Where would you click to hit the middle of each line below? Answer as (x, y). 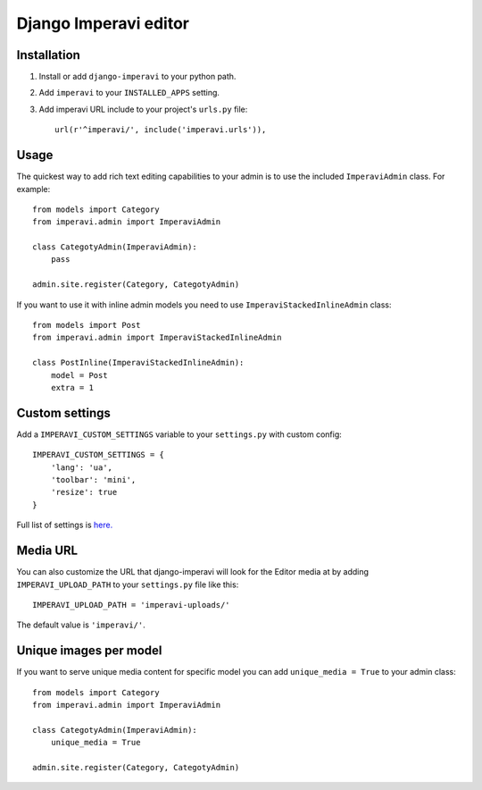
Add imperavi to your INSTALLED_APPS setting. (129, 93)
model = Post (79, 375)
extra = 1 (72, 387)
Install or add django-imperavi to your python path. (137, 77)
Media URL (47, 551)
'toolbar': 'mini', (93, 480)
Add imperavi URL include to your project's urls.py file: (143, 109)
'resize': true (84, 492)
